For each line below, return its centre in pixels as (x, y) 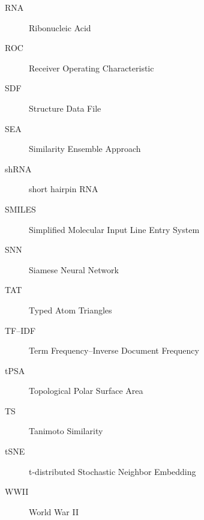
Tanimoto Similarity (66, 431)
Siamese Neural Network (74, 269)
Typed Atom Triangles (70, 310)
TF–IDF (20, 330)
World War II (54, 511)
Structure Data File (65, 108)
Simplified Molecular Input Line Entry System (114, 229)
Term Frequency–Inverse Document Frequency (114, 350)
